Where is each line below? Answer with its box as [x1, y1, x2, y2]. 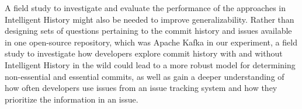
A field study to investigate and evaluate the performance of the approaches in [5, 2, 286, 13]
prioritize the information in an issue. [5, 93, 138, 105]
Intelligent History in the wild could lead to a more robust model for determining [5, 58, 296, 71]
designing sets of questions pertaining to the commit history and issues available [5, 24, 292, 37]
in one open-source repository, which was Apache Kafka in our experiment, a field [5, 36, 297, 48]
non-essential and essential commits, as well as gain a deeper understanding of [5, 70, 284, 82]
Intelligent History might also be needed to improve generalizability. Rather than [5, 13, 294, 25]
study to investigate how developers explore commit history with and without [5, 47, 283, 59]
